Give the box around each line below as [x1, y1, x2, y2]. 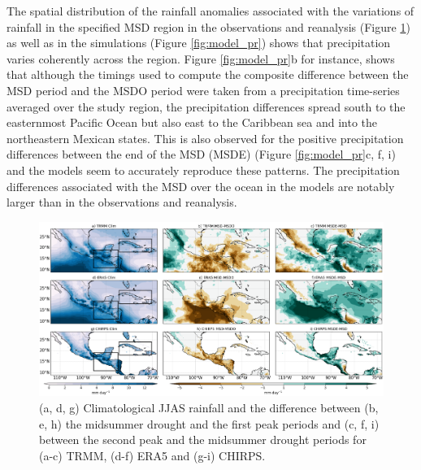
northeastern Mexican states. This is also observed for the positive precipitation [7, 129, 404, 146]
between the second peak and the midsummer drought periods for [39, 431, 367, 448]
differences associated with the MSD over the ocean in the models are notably [7, 177, 395, 194]
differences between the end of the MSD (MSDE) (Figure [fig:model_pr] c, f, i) [7, 146, 396, 163]
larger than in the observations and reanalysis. [7, 194, 237, 211]
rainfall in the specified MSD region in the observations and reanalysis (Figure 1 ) [7, 18, 410, 35]
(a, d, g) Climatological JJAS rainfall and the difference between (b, [39, 399, 379, 416]
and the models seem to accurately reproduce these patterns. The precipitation [7, 161, 400, 178]
